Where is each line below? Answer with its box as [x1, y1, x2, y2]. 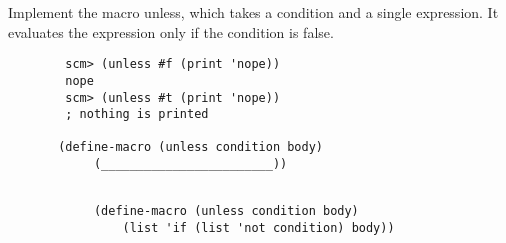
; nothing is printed [65, 107, 209, 122]
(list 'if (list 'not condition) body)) [122, 221, 395, 236]
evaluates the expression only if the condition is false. [8, 21, 334, 42]
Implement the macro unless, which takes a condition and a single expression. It [8, 2, 499, 22]
